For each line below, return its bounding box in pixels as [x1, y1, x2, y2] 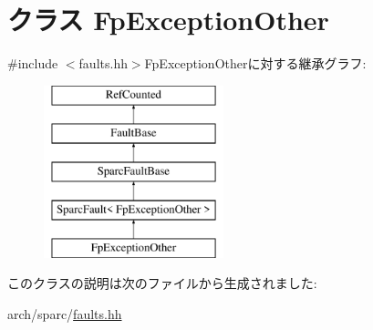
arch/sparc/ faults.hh [7, 304, 122, 323]
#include [7, 54, 58, 73]
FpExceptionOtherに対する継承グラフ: [144, 54, 367, 73]
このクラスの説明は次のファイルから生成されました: [7, 273, 317, 293]
